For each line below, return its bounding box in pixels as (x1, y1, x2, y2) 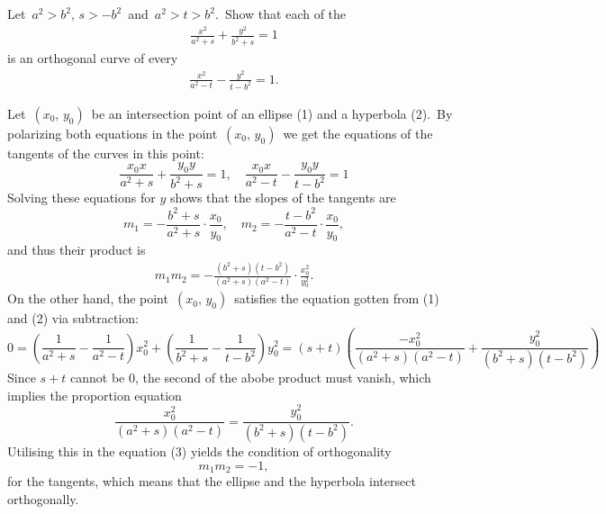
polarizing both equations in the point (7, 123, 218, 142)
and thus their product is (7, 240, 146, 259)
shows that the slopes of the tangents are (169, 188, 396, 207)
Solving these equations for (7, 188, 156, 207)
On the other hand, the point (7, 289, 168, 308)
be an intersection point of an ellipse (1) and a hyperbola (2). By (91, 104, 453, 122)
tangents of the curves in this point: (7, 143, 204, 162)
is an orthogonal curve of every (7, 49, 178, 68)
